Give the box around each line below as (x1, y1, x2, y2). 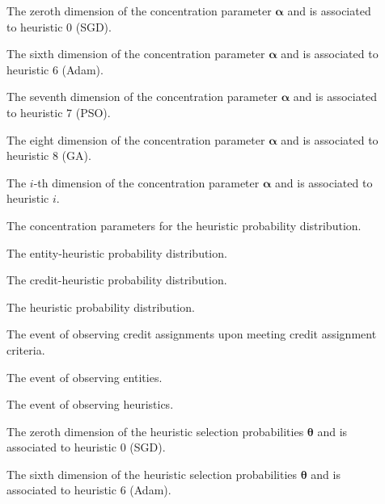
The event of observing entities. (6, 368, 163, 385)
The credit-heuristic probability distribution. (6, 271, 227, 288)
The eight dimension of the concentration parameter (6, 131, 265, 148)
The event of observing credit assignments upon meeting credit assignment (6, 325, 377, 342)
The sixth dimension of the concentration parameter (6, 45, 265, 62)
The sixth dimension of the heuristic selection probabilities (6, 465, 298, 482)
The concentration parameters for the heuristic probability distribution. (6, 216, 362, 233)
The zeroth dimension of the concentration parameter (6, 2, 272, 19)
